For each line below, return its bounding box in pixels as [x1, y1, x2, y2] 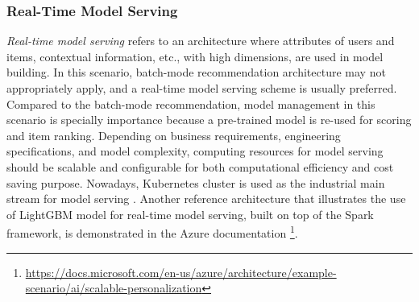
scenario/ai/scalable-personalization [25, 279, 202, 296]
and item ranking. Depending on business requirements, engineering [6, 126, 341, 143]
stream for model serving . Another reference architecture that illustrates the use [6, 190, 406, 207]
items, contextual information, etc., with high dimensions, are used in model [6, 48, 384, 64]
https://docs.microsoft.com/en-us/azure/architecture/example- [25, 263, 337, 280]
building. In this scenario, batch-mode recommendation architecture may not [6, 64, 386, 81]
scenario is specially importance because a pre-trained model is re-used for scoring [6, 111, 412, 128]
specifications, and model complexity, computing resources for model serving [6, 143, 384, 159]
